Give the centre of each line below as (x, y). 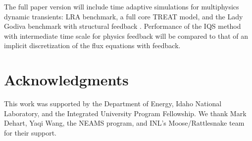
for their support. (30, 132)
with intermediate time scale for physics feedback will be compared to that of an (126, 35)
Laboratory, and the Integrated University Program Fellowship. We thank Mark (125, 113)
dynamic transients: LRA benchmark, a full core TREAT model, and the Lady (124, 16)
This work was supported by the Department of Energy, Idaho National (113, 104)
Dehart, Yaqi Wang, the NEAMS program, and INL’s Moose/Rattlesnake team (124, 123)
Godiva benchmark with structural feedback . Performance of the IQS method (123, 26)
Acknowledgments (66, 80)
